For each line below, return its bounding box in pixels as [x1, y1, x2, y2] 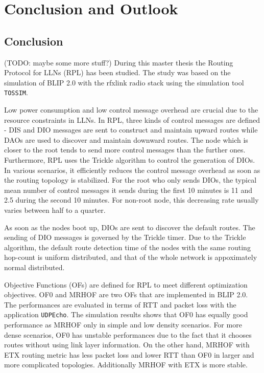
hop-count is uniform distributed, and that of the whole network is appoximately [4, 252, 257, 262]
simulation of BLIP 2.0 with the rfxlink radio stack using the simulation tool [4, 77, 244, 87]
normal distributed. [4, 261, 65, 272]
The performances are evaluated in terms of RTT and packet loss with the [4, 299, 236, 310]
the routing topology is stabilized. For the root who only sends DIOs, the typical [4, 174, 257, 185]
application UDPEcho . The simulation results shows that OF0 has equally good [4, 309, 248, 320]
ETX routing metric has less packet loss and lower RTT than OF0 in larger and [4, 349, 254, 360]
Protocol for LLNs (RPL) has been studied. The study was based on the [4, 67, 231, 78]
